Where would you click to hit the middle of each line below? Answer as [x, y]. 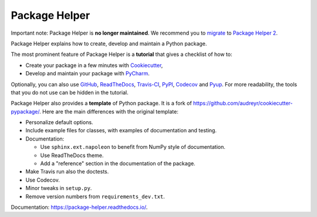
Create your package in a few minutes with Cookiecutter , [94, 65]
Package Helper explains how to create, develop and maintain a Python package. [109, 44]
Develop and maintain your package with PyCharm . [87, 74]
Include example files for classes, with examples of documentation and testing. [121, 131]
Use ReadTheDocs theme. [72, 155]
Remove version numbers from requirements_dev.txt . [95, 196]
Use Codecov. [43, 180]
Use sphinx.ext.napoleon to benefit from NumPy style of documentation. [133, 147]
